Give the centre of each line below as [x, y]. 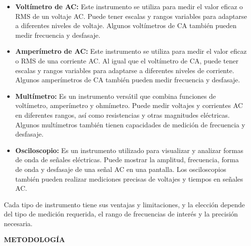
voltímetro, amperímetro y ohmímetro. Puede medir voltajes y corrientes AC [129, 105]
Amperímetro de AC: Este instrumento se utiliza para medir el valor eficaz [131, 51]
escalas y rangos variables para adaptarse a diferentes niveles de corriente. [125, 70]
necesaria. [18, 223]
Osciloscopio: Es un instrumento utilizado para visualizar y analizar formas [129, 150]
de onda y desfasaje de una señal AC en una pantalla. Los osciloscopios [121, 169]
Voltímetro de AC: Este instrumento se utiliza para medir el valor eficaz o [129, 6]
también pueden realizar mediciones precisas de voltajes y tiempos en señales [129, 178]
